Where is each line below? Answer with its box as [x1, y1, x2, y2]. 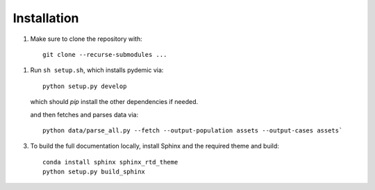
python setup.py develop [42, 82, 127, 90]
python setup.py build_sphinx [42, 168, 146, 176]
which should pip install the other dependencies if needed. [30, 98, 199, 106]
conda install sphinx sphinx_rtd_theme [42, 158, 178, 166]
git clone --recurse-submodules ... [42, 51, 167, 58]
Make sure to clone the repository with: [30, 35, 142, 43]
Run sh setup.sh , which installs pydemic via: [30, 66, 164, 74]
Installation [12, 10, 79, 26]
